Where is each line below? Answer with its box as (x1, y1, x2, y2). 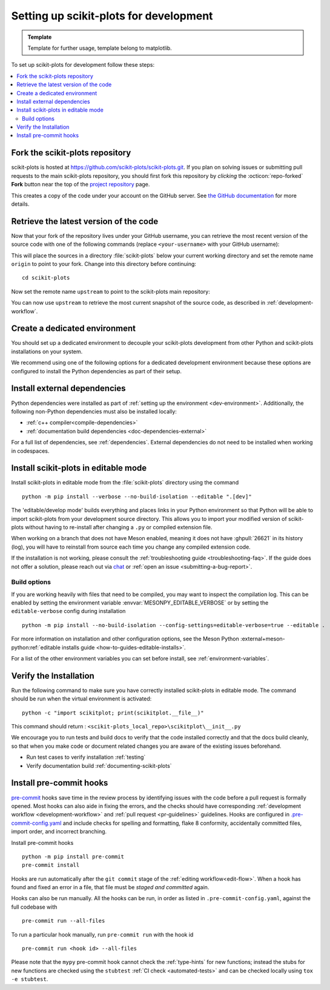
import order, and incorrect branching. (11, 828, 107, 835)
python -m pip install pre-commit (22, 853, 124, 860)
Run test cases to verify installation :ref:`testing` (26, 753, 146, 761)
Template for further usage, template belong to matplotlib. (27, 44, 172, 52)
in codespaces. (11, 447, 50, 455)
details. (11, 200, 30, 208)
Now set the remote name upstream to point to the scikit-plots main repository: (11, 288, 210, 295)
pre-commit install (22, 862, 80, 869)
